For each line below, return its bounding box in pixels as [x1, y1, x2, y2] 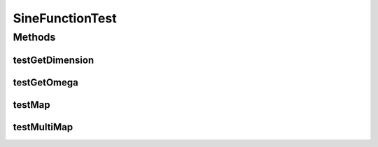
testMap [13, 99, 50, 111]
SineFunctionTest [13, 10, 117, 26]
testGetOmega [13, 76, 78, 88]
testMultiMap [13, 121, 73, 133]
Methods [13, 31, 56, 43]
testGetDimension [13, 54, 94, 66]
